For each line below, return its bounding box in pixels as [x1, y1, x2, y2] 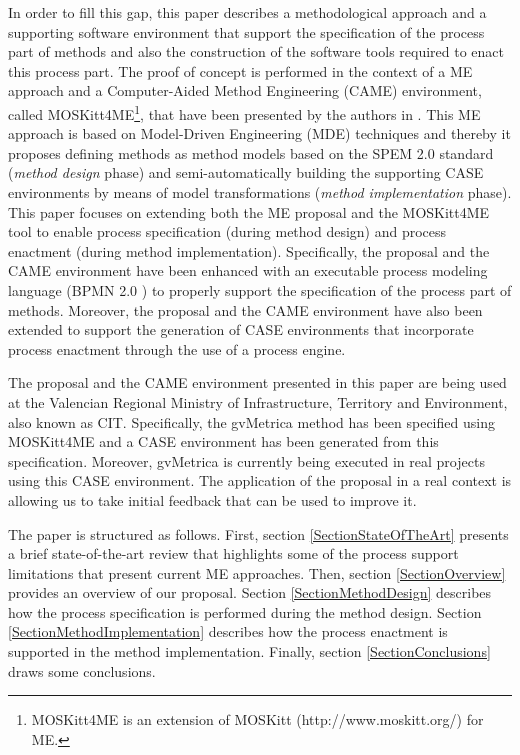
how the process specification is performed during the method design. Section [8, 601, 482, 622]
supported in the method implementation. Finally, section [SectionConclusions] [8, 641, 491, 662]
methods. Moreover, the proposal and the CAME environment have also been [8, 299, 483, 320]
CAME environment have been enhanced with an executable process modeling [8, 260, 488, 281]
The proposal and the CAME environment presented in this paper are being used [8, 372, 507, 393]
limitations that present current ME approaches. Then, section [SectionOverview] [8, 562, 506, 583]
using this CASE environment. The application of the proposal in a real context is [8, 470, 512, 491]
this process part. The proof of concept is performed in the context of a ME [8, 60, 473, 81]
